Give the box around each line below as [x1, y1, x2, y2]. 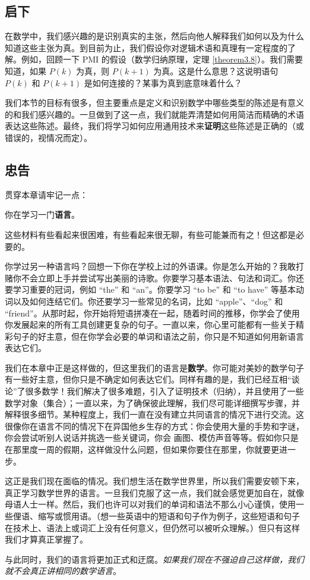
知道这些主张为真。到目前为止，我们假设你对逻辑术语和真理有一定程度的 [5, 41, 287, 54]
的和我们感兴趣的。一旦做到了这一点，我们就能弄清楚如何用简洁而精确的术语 [5, 108, 304, 120]
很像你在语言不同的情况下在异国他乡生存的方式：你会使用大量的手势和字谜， [5, 419, 304, 432]
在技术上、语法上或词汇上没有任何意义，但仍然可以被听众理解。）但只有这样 [5, 521, 300, 534]
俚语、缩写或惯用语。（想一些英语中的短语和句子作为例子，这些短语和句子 [12, 510, 300, 522]
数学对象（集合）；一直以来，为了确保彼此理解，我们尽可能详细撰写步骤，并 [5, 396, 300, 409]
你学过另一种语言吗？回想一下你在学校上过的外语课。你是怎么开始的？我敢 [5, 260, 296, 272]
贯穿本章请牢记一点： [5, 188, 88, 200]
